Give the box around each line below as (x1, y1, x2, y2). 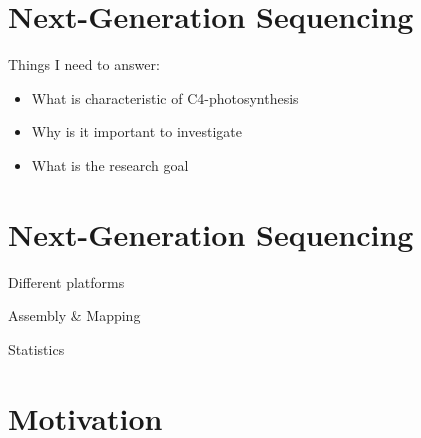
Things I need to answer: (8, 54, 160, 75)
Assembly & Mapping (8, 305, 141, 326)
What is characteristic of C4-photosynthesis (31, 87, 299, 108)
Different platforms (8, 271, 125, 292)
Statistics (8, 338, 65, 359)
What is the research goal (31, 154, 189, 175)
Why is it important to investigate (31, 121, 242, 142)
